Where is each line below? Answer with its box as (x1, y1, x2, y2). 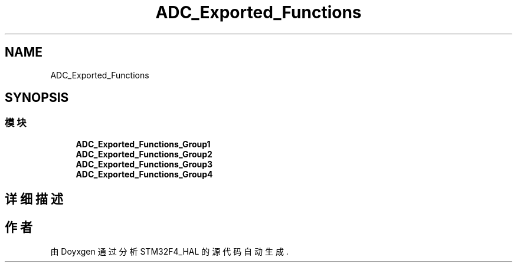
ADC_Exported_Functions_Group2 (76, 149, 212, 159)
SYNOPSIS (5, 90, 69, 106)
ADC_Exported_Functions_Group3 (76, 159, 213, 169)
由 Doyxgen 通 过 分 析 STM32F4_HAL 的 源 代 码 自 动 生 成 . (50, 246, 289, 257)
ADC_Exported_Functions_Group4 (76, 169, 213, 179)
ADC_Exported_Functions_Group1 (76, 139, 211, 149)
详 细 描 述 (5, 192, 63, 207)
